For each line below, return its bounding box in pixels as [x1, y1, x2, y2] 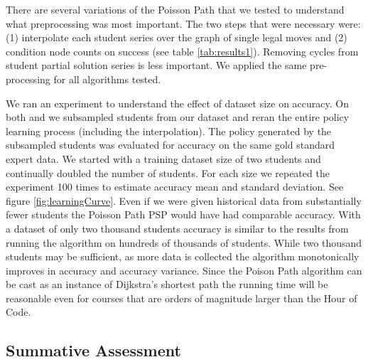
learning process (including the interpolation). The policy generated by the [6, 123, 332, 138]
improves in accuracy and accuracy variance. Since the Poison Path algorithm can [6, 262, 362, 277]
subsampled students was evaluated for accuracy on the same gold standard [6, 137, 335, 152]
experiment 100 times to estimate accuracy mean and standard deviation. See [6, 179, 344, 194]
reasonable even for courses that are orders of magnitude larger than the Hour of [6, 290, 357, 305]
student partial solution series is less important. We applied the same [6, 58, 307, 73]
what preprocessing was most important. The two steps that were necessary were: [6, 16, 361, 31]
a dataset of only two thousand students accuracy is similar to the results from [6, 220, 349, 235]
